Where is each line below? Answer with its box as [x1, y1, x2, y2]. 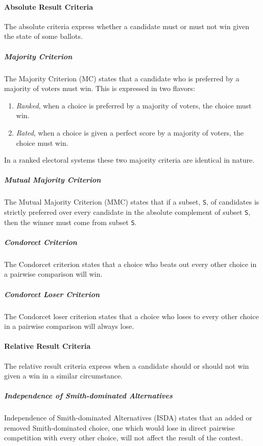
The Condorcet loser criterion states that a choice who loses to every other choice [4, 310, 259, 321]
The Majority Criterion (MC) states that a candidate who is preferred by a [4, 73, 240, 83]
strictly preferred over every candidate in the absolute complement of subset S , [4, 206, 251, 217]
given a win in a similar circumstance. [4, 370, 123, 381]
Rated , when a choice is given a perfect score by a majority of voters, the [16, 127, 244, 138]
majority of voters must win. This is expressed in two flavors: [4, 83, 195, 94]
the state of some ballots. [4, 31, 83, 41]
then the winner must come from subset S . [4, 216, 137, 227]
